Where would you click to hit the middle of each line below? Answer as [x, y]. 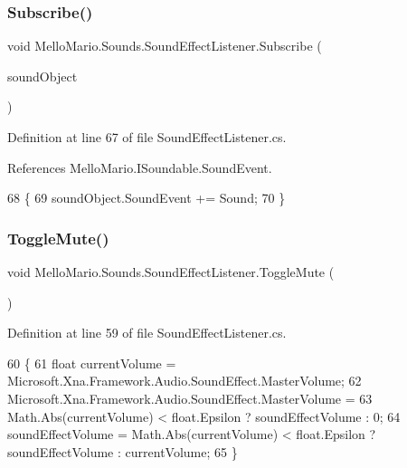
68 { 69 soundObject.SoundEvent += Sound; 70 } [147, 198]
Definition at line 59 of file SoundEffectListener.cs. [147, 333]
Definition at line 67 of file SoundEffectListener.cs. [147, 137]
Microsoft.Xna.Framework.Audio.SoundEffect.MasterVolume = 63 [190, 398]
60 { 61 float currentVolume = [92, 363]
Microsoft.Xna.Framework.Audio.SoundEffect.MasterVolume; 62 [185, 381]
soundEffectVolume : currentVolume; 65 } [123, 451]
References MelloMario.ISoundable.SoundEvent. [140, 167]
